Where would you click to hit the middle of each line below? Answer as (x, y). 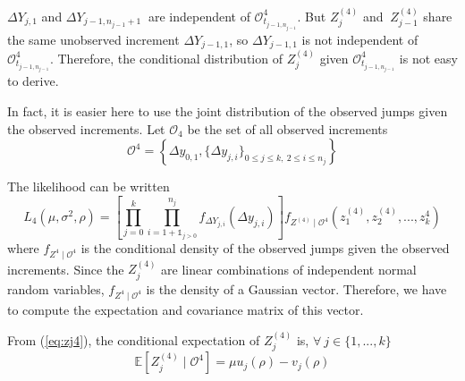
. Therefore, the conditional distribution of (166, 58)
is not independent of (360, 39)
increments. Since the (66, 269)
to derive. (33, 81)
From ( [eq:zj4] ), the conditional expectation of (134, 339)
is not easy (428, 58)
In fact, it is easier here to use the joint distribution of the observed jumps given (228, 111)
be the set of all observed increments (287, 128)
